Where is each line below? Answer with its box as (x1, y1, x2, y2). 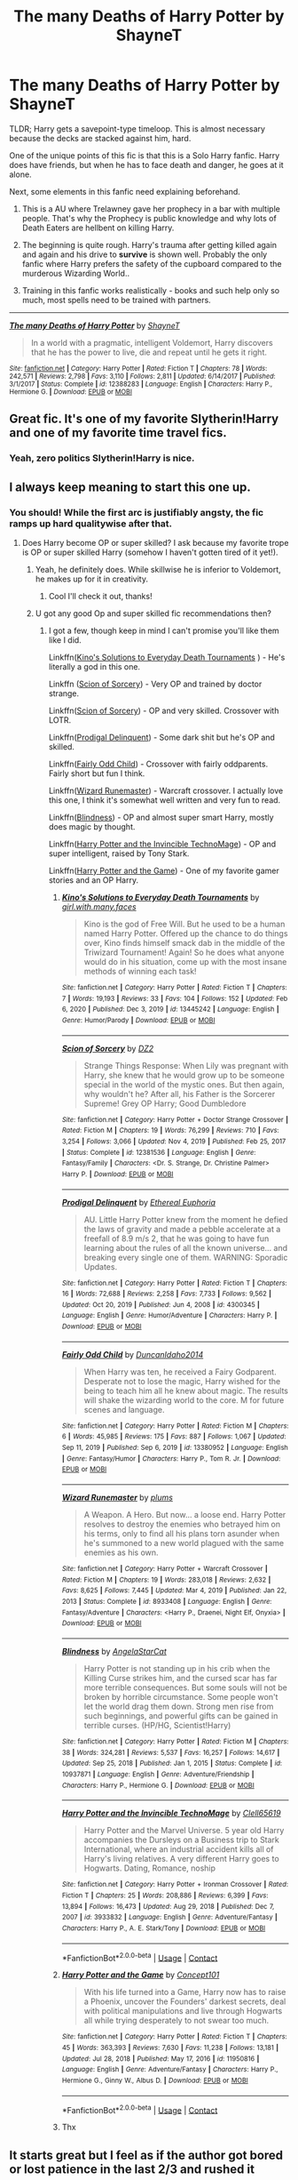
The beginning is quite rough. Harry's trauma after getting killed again (21, 239, 278, 250)
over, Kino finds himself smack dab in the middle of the (83, 937, 286, 948)
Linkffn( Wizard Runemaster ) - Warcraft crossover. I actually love (48, 785, 284, 796)
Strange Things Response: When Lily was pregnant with (83, 1060, 289, 1070)
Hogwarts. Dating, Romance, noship (83, 1863, 216, 1873)
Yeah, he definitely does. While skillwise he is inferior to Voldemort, (35, 564, 281, 574)
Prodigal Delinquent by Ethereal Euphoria (61, 1197, 216, 1207)
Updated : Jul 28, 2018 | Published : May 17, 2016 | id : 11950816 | (61, 2054, 260, 2064)
